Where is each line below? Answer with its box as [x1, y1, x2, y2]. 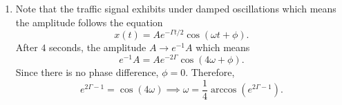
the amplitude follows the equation [15, 15, 163, 29]
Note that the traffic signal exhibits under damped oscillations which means [15, 1, 336, 15]
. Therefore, [185, 64, 235, 79]
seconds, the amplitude [49, 40, 146, 55]
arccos [210, 85, 237, 95]
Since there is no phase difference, [15, 64, 159, 79]
